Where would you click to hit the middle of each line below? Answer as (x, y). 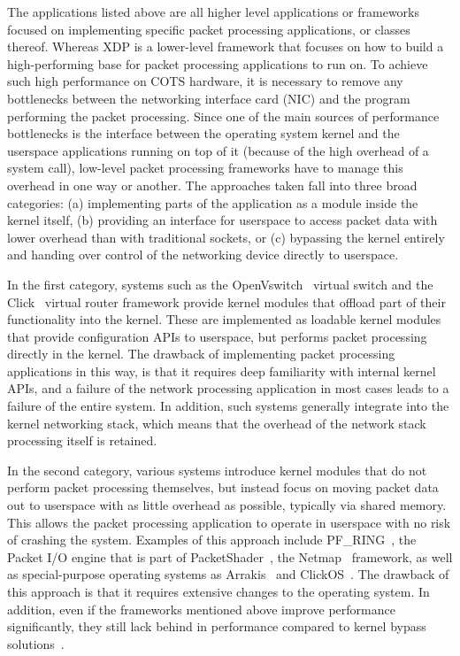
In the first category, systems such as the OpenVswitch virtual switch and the (220, 284)
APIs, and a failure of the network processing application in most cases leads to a (228, 388)
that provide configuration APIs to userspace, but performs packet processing (217, 336)
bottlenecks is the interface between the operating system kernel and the (203, 133)
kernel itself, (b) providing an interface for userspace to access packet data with (222, 220)
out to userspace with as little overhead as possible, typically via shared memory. (227, 505)
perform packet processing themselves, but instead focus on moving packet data (223, 487)
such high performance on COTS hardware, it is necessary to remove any (205, 81)
